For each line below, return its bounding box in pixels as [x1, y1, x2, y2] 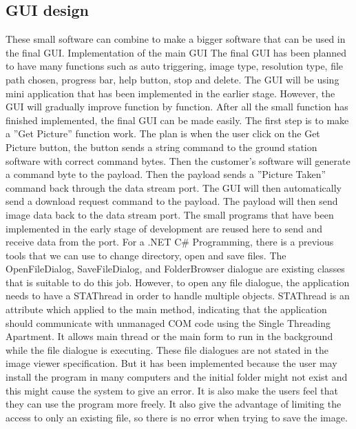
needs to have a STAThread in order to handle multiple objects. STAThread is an [6, 288, 350, 303]
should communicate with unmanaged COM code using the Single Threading [6, 315, 331, 330]
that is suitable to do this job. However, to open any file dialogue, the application [6, 275, 350, 289]
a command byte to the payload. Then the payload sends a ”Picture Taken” [6, 167, 326, 181]
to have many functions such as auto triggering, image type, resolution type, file [6, 59, 344, 73]
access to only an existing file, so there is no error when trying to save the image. [6, 410, 348, 424]
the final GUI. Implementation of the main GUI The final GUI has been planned [6, 45, 347, 59]
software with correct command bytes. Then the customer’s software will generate [6, 153, 350, 168]
